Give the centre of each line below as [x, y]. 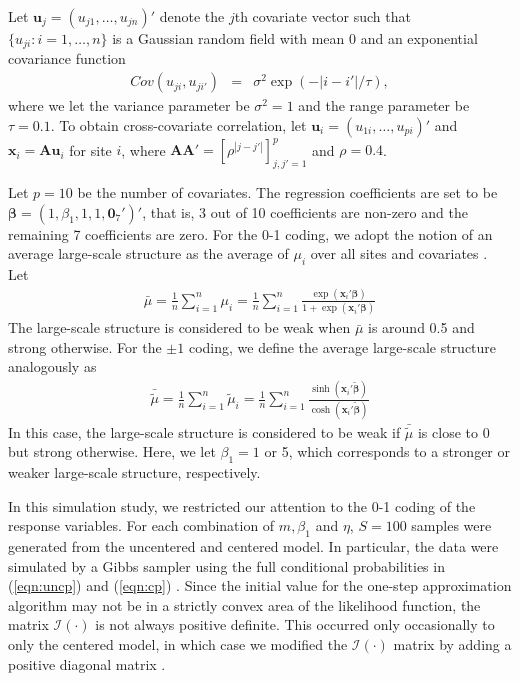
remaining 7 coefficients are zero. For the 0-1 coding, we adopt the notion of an [250, 233]
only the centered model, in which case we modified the [178, 643]
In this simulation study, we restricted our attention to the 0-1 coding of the [242, 505]
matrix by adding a [452, 643]
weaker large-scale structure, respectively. [134, 472]
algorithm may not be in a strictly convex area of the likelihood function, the [244, 604]
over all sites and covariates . [399, 253]
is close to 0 [453, 431]
